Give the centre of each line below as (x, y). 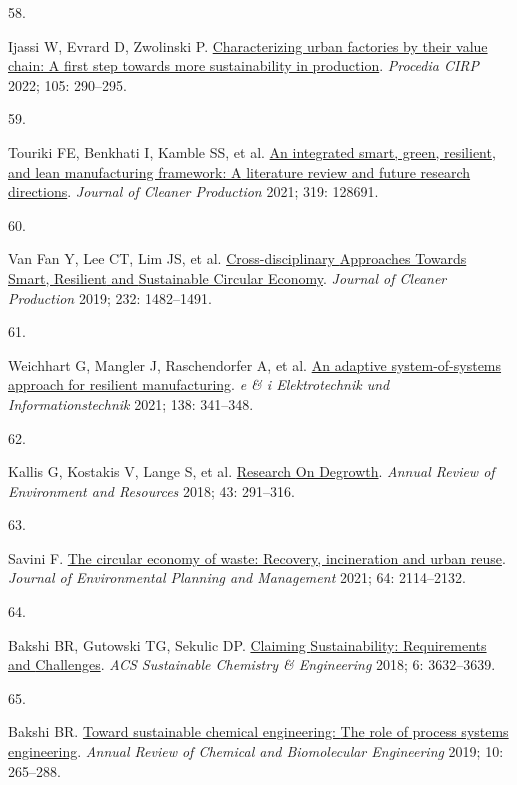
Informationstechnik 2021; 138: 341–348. (131, 403)
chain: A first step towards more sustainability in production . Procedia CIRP (244, 65)
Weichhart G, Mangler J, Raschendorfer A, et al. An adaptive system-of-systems (255, 364)
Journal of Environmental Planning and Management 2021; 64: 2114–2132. (237, 577)
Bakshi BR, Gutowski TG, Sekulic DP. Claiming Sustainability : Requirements (247, 644)
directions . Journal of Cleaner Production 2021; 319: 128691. (193, 191)
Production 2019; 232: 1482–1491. (110, 297)
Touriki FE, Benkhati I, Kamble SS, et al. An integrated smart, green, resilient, (252, 151)
